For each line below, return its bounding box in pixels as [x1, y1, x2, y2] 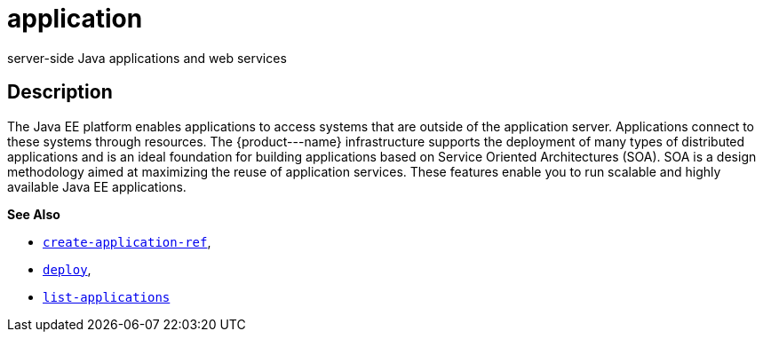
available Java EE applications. [7, 178, 187, 194]
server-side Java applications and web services [7, 50, 287, 66]
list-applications [43, 289, 171, 304]
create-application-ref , [43, 233, 211, 249]
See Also [7, 206, 60, 222]
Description [7, 81, 113, 104]
